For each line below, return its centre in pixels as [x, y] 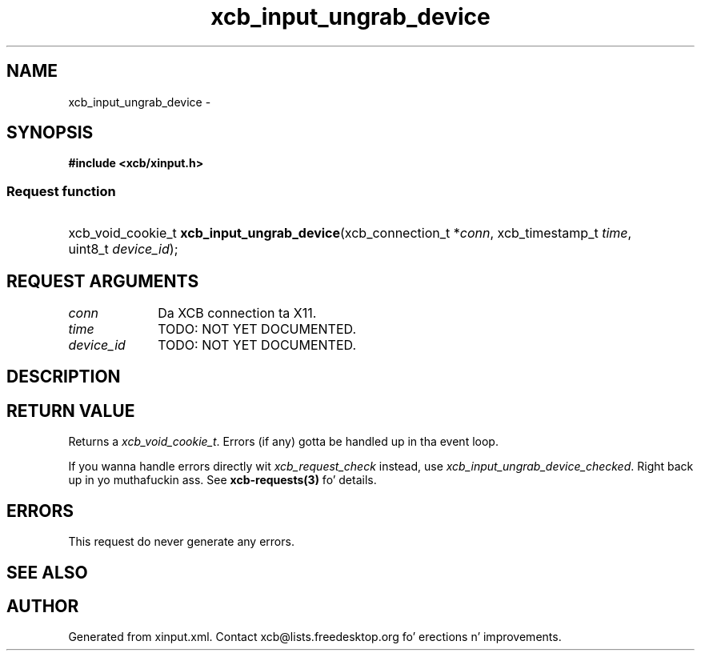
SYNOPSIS [50, 133]
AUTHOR [43, 606]
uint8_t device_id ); [123, 249]
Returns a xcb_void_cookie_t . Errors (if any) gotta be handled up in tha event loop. [283, 442]
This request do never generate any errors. [181, 542]
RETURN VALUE [71, 411]
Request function [61, 191]
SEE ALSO [47, 572]
